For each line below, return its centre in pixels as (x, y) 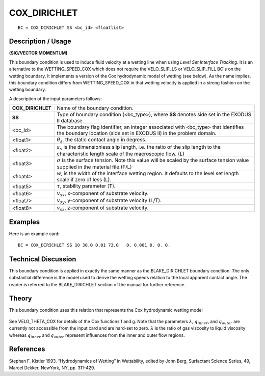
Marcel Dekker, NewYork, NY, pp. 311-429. (52, 368)
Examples (25, 222)
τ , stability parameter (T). (86, 186)
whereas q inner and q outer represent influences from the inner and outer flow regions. (97, 336)
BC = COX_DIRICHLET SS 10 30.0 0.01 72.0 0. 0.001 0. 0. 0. (94, 245)
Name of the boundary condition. (95, 108)
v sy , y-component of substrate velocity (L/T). (109, 201)
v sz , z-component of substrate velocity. (103, 208)
